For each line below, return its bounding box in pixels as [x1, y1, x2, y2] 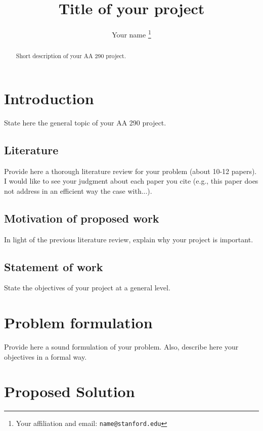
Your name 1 [112, 28, 151, 39]
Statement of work [4, 258, 103, 274]
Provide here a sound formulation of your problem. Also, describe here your [4, 341, 239, 352]
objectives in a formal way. [4, 351, 87, 362]
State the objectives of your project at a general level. [4, 282, 170, 293]
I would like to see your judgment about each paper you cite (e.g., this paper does [4, 176, 258, 186]
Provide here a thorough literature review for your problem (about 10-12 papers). [4, 165, 257, 176]
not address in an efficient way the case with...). [4, 185, 152, 196]
